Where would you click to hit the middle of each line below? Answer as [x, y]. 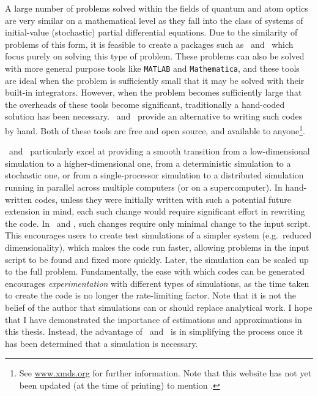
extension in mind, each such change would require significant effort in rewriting [155, 211]
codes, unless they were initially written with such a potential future [163, 199]
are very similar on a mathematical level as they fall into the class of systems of [154, 20]
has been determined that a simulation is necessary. [102, 343]
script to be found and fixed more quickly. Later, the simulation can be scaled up [157, 259]
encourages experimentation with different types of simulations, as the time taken [157, 283]
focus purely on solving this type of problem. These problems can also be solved [155, 56]
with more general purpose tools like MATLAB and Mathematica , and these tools [152, 68]
